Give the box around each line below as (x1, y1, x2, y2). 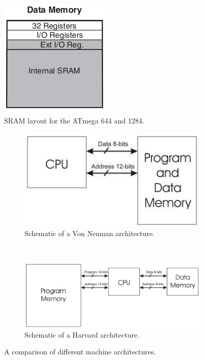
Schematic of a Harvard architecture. (24, 329, 140, 340)
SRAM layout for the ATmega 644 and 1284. (4, 115, 144, 125)
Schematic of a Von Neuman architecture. (24, 228, 155, 239)
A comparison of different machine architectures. (4, 346, 156, 357)
